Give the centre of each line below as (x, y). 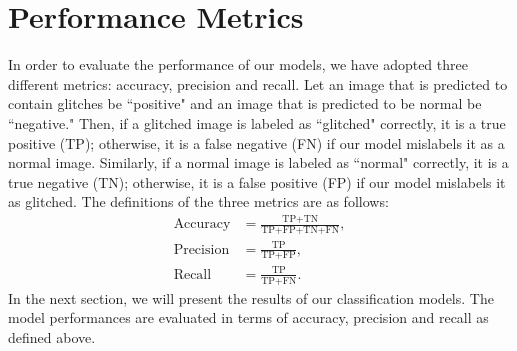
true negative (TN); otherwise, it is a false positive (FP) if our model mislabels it (257, 181)
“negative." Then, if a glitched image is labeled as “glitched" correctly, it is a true (257, 122)
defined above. (52, 336)
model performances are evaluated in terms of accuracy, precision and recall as (248, 317)
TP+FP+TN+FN (300, 230)
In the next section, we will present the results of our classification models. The (251, 297)
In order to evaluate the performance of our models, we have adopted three (238, 64)
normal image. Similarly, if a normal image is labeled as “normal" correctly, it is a (258, 162)
